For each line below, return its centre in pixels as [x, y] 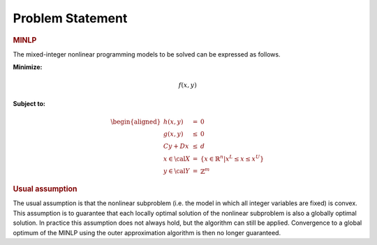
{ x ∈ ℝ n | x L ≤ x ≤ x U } [232, 158]
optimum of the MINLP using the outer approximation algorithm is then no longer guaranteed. [147, 232]
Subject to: [29, 103]
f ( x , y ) [187, 85]
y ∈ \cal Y [176, 171]
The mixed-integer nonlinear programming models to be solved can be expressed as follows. [147, 54]
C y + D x [176, 146]
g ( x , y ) [173, 134]
